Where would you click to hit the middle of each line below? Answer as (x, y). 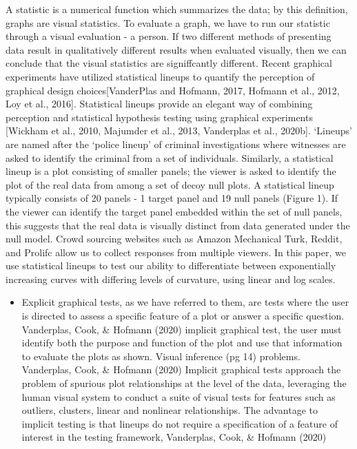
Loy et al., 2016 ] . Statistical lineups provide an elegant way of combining (159, 104)
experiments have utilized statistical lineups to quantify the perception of (160, 76)
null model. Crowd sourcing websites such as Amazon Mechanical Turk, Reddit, (174, 239)
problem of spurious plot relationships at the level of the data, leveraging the (184, 383)
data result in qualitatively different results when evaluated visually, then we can (176, 49)
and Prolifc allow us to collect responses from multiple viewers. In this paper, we (176, 252)
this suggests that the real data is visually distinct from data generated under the (178, 225)
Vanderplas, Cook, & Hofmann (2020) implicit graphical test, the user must (182, 329)
